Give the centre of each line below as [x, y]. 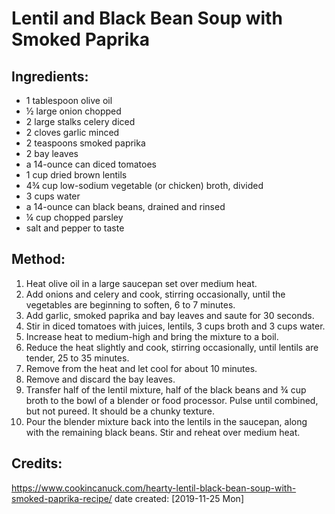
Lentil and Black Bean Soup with [147, 18]
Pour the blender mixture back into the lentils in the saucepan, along [166, 421]
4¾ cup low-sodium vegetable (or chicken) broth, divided [144, 185]
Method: [38, 259]
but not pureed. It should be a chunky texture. [120, 411]
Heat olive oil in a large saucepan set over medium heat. [141, 283]
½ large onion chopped [73, 111]
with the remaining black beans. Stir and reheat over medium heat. [163, 432]
